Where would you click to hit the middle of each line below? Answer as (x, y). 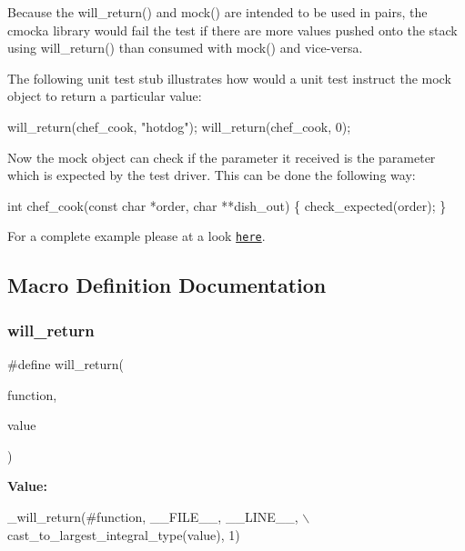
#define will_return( (66, 364)
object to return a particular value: (105, 96)
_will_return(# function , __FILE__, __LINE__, (153, 516)
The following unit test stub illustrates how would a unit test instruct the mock (229, 78)
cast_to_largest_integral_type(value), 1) (124, 534)
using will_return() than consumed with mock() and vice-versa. (185, 48)
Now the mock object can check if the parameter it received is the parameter (222, 157)
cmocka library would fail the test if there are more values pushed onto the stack (232, 30)
